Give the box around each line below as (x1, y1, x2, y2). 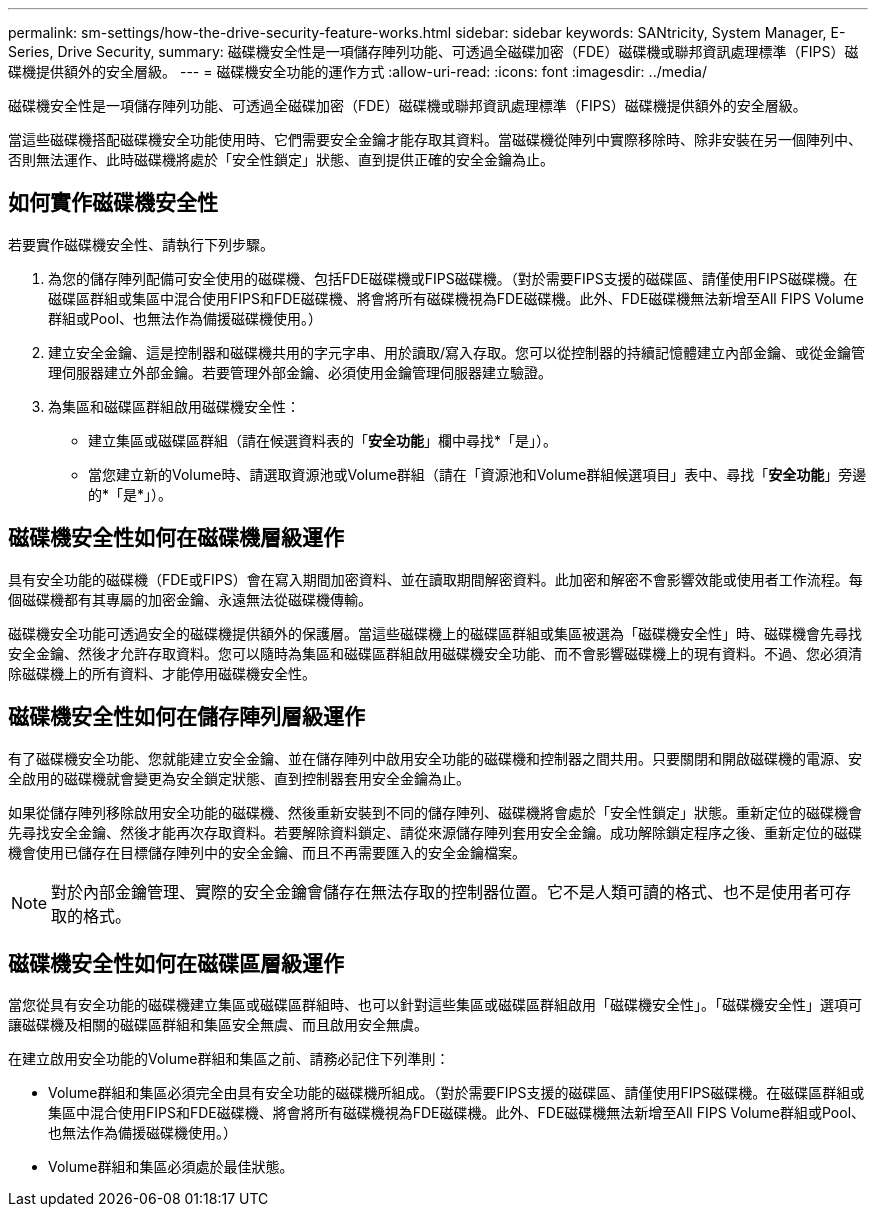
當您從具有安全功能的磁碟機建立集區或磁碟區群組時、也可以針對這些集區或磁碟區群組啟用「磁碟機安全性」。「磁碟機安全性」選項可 (8, 996, 862, 1014)
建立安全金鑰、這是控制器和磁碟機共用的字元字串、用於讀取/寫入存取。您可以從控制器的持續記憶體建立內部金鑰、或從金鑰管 (48, 343, 866, 361)
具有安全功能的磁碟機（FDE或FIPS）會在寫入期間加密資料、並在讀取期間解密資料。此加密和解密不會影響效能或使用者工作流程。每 (8, 570, 863, 588)
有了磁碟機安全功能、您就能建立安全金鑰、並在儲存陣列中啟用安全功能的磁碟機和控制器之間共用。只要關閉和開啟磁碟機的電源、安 (8, 749, 862, 767)
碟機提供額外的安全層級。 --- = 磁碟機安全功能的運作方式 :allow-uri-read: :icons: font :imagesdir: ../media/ (8, 63, 708, 80)
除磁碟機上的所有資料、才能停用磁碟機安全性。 (8, 664, 316, 682)
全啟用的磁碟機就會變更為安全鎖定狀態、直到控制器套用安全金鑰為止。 (8, 769, 470, 787)
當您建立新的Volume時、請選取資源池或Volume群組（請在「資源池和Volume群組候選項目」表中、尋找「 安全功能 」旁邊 (88, 465, 867, 483)
